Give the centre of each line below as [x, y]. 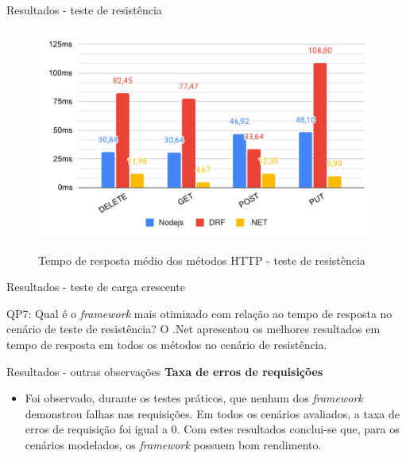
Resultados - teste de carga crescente [96, 287]
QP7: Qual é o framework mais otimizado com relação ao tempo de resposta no [199, 313]
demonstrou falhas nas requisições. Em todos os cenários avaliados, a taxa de [212, 413]
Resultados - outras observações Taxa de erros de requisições [165, 371]
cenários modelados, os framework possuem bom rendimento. [173, 445]
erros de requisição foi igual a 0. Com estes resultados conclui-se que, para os [212, 429]
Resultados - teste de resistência [84, 10]
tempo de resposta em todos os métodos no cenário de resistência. [167, 345]
